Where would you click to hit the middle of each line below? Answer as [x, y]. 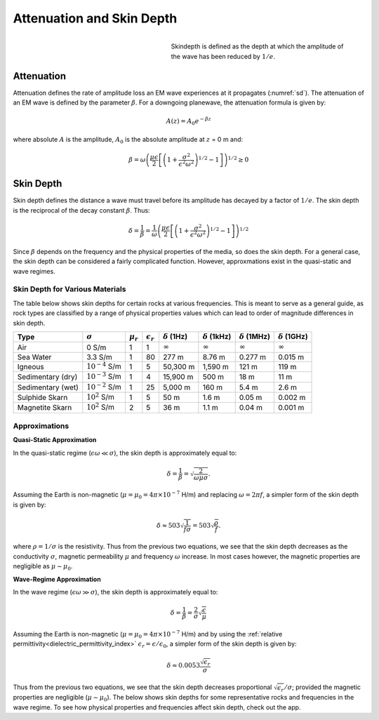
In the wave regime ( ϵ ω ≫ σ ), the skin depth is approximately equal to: [115, 592]
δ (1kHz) [217, 336]
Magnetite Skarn [45, 408]
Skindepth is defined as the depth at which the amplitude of [257, 46]
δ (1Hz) [175, 336]
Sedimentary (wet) [48, 387]
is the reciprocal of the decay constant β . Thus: [81, 210]
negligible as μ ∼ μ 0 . [43, 567]
